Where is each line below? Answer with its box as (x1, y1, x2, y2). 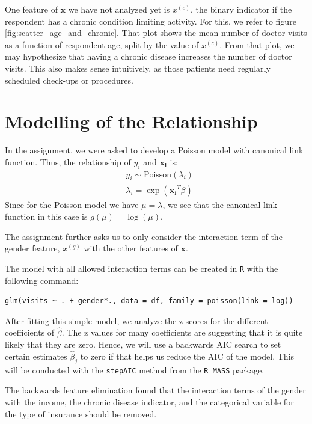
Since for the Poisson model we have (5, 198, 139, 210)
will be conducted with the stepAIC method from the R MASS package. (5, 363, 265, 376)
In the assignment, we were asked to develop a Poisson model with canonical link (5, 144, 304, 156)
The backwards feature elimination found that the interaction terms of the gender (5, 384, 306, 396)
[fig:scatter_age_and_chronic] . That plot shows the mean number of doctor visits (5, 26, 307, 39)
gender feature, (5, 242, 60, 254)
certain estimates (5, 349, 67, 362)
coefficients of (5, 326, 55, 339)
